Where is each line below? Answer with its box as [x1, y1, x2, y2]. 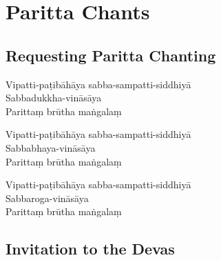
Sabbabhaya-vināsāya [6, 140, 96, 154]
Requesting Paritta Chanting [6, 44, 216, 66]
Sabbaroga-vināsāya [6, 190, 89, 205]
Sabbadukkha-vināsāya [6, 90, 102, 105]
